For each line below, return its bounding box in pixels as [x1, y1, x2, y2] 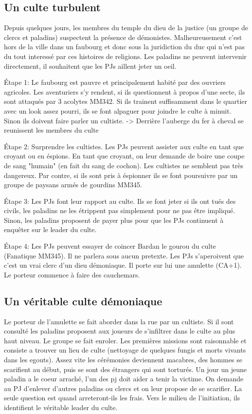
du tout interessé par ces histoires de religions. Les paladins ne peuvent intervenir [4, 51, 247, 61]
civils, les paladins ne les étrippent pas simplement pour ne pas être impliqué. [4, 205, 235, 216]
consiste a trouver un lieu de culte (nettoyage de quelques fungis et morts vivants [4, 345, 246, 355]
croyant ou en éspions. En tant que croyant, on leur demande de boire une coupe [4, 151, 245, 161]
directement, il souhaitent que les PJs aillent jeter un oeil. [4, 60, 177, 71]
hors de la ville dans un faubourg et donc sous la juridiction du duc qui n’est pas [4, 41, 245, 52]
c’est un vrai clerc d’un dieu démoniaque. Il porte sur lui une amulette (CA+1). [4, 260, 242, 270]
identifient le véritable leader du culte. [4, 402, 118, 412]
